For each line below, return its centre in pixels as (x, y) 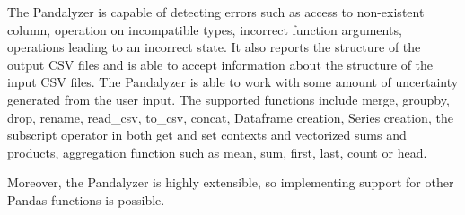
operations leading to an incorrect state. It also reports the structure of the (214, 47)
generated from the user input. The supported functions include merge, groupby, (228, 99)
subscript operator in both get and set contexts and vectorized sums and (207, 135)
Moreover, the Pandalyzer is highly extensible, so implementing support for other (231, 182)
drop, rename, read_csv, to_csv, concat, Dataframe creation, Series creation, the (230, 117)
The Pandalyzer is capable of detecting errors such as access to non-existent (216, 12)
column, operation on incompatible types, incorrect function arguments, (205, 29)
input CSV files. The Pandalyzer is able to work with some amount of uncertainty (233, 82)
